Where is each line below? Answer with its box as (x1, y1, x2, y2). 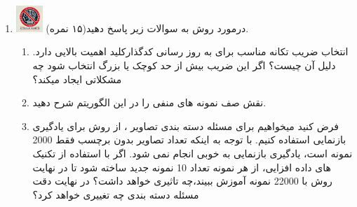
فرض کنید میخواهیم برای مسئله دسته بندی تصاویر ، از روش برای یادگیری (32, 118, 339, 133)
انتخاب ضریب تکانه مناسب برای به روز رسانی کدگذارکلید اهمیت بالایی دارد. (32, 44, 349, 59)
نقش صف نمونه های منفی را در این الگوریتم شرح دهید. (32, 95, 267, 110)
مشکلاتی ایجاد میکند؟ (32, 71, 122, 86)
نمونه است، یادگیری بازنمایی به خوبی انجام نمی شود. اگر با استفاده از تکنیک (32, 145, 353, 160)
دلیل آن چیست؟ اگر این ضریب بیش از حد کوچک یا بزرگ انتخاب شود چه (32, 57, 336, 72)
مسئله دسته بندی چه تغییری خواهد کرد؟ (32, 187, 199, 201)
